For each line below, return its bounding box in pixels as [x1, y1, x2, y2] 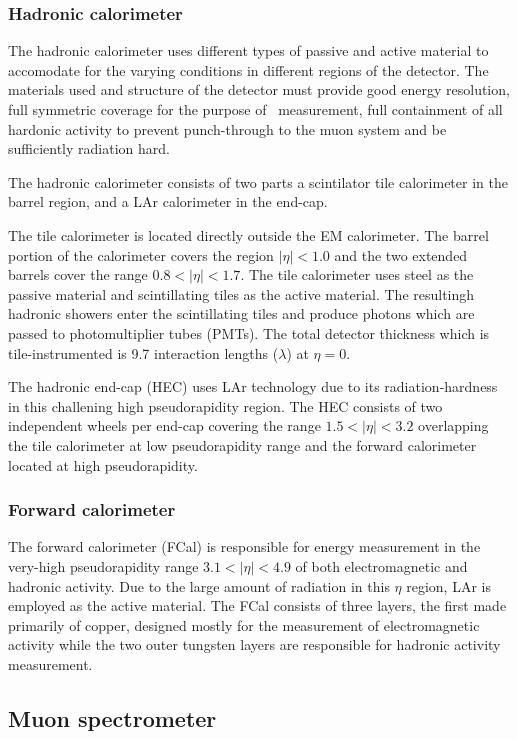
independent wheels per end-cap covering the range [8, 415, 321, 436]
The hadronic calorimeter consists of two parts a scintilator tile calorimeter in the [8, 171, 508, 192]
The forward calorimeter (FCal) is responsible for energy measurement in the [8, 536, 481, 557]
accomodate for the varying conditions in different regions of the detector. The [8, 59, 489, 80]
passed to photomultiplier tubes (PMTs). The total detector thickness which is [8, 322, 490, 343]
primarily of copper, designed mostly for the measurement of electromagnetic [8, 614, 480, 635]
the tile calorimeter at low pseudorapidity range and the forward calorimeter [8, 434, 477, 455]
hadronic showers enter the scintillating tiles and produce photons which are [8, 303, 475, 324]
